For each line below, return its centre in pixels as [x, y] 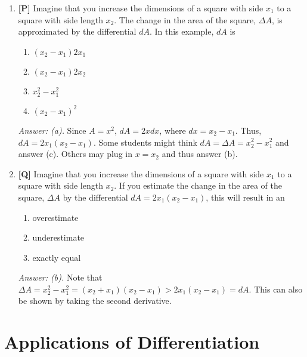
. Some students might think [145, 142]
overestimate [55, 217]
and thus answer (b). [200, 154]
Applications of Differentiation [132, 342]
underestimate [58, 237]
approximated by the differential [77, 31]
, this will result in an [245, 197]
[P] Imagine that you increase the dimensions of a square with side [141, 8]
